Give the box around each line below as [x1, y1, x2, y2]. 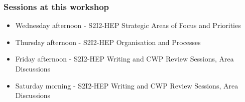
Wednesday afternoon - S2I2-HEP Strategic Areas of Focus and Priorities [15, 20, 241, 30]
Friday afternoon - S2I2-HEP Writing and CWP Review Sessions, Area [15, 53, 234, 64]
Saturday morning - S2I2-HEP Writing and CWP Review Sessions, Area [15, 80, 238, 90]
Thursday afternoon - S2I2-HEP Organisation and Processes [15, 36, 201, 47]
